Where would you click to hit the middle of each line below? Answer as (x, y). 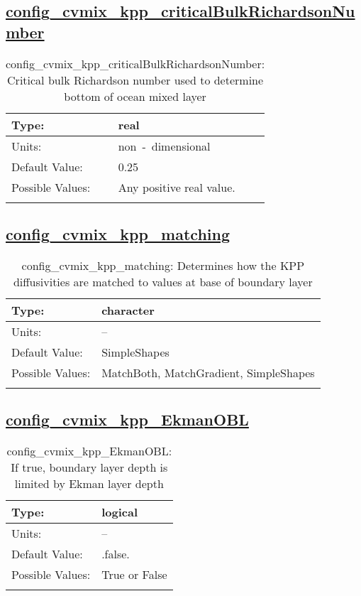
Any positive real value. (177, 187)
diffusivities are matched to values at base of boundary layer (163, 281)
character (128, 310)
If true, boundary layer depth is (89, 467)
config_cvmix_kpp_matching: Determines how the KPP (163, 265)
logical (120, 512)
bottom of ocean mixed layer (135, 96)
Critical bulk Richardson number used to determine (135, 80)
